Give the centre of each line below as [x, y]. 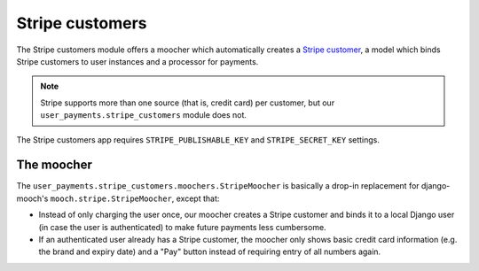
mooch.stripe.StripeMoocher [111, 198]
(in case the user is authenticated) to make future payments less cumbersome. [183, 227]
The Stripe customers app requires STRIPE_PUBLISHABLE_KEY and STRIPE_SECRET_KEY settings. [198, 139]
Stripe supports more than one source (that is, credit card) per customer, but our [188, 103]
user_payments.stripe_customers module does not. [144, 115]
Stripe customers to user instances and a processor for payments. [137, 61]
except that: [198, 198]
